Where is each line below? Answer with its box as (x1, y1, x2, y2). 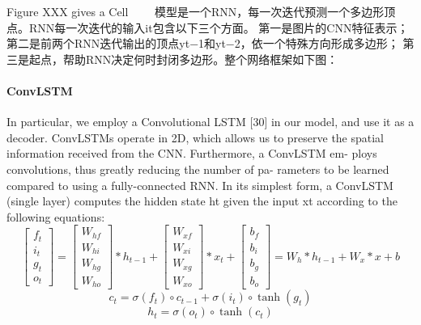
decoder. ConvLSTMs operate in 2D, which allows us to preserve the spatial (6, 129, 385, 146)
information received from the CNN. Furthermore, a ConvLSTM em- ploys (6, 145, 377, 162)
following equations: (6, 208, 105, 225)
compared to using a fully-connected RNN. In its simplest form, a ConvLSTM (6, 176, 393, 193)
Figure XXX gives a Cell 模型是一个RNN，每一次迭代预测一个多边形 (6, 3, 385, 19)
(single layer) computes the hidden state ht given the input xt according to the (6, 192, 398, 209)
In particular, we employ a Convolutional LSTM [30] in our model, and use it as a (6, 113, 415, 130)
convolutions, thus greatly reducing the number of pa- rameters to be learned (6, 160, 389, 177)
